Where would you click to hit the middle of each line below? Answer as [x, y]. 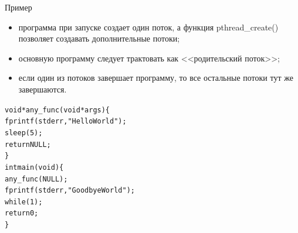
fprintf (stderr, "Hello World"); [66, 121]
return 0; [22, 213]
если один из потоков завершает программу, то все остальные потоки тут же [156, 78]
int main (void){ [34, 167]
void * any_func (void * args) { [57, 110]
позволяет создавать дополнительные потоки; [99, 38]
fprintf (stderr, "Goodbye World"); [70, 191]
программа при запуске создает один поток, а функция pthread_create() [148, 27]
